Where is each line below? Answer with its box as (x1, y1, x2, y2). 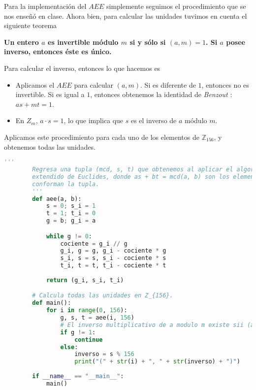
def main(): (32, 299, 71, 307)
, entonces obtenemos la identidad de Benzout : (90, 89, 232, 99)
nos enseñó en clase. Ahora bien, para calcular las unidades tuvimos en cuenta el (4, 10, 247, 21)
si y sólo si (129, 36, 166, 47)
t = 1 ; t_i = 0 (46, 210, 96, 217)
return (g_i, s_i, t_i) (46, 276, 124, 284)
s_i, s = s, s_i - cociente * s (60, 255, 166, 262)
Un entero (4, 36, 39, 47)
